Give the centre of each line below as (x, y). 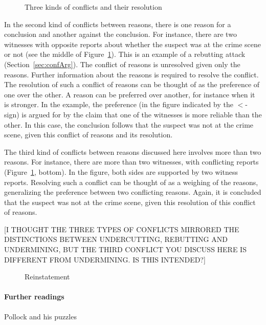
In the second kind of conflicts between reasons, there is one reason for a (118, 24)
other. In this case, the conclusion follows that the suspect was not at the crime (129, 124)
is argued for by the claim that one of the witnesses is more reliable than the (142, 114)
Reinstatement (47, 277)
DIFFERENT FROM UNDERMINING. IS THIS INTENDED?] (105, 259)
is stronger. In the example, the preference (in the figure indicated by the (119, 104)
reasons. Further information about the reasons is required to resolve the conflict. (131, 74)
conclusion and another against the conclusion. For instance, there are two (120, 34)
